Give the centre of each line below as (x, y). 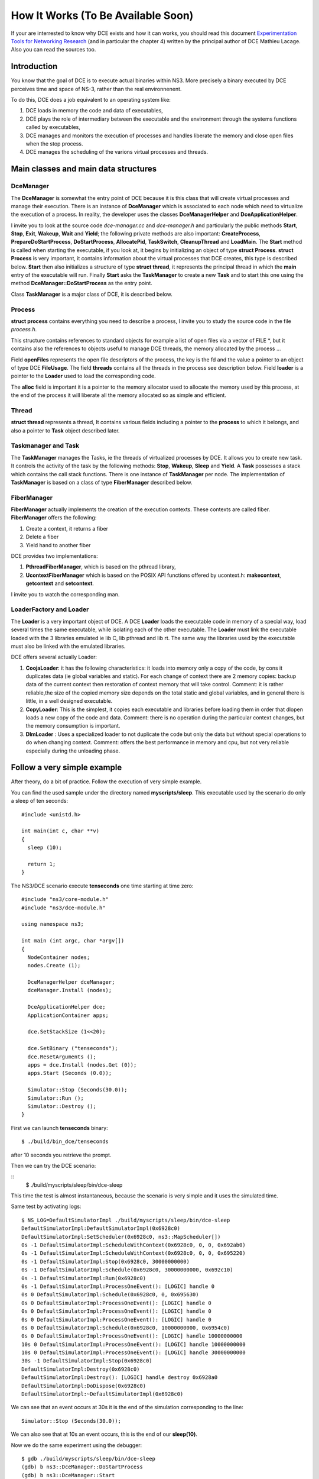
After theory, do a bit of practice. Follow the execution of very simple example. (106, 782)
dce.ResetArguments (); (62, 1057)
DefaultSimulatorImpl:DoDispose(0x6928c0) (84, 1386)
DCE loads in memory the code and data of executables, (95, 111)
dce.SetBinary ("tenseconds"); (73, 1048)
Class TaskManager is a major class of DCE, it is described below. (92, 294)
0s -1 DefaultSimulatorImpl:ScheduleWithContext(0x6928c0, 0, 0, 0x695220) (134, 1253)
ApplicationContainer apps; (68, 1015)
